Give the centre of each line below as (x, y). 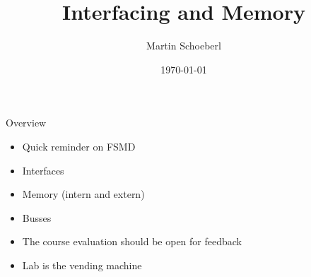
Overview (26, 123)
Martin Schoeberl (184, 46)
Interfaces (43, 170)
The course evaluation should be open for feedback (132, 241)
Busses (37, 217)
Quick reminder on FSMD (79, 146)
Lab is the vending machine (82, 265)
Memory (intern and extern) (83, 194)
